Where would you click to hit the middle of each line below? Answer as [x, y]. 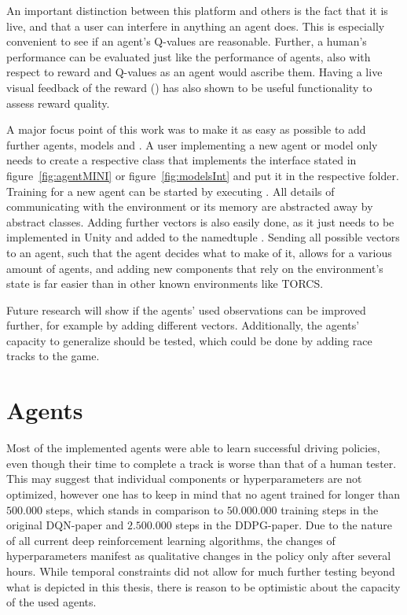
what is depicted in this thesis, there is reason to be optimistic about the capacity [203, 586]
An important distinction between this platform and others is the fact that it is [197, 10]
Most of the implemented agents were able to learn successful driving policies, [193, 448]
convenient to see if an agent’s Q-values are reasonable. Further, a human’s [187, 41]
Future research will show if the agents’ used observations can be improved [186, 309]
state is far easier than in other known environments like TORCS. [165, 284]
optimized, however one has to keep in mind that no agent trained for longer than [203, 493]
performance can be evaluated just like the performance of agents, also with [189, 56]
